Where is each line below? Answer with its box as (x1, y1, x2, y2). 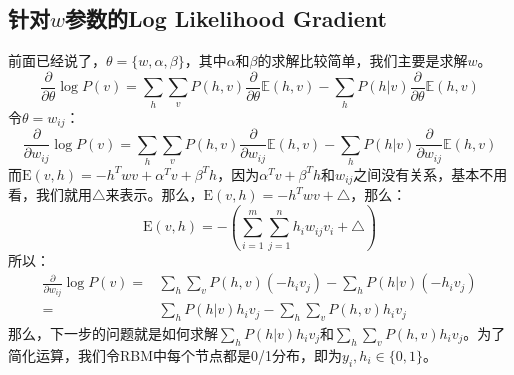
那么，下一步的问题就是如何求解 (8, 323, 218, 344)
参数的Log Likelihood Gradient (65, 3, 387, 34)
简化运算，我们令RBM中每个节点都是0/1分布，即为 (8, 344, 343, 365)
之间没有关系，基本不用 (353, 163, 508, 184)
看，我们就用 (8, 184, 92, 205)
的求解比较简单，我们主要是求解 (257, 50, 468, 71)
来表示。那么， (105, 184, 204, 205)
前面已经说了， (8, 50, 106, 71)
